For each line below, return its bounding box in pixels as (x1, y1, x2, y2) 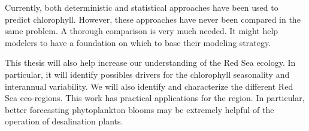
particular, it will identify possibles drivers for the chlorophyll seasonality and (5, 68, 290, 80)
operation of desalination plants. (5, 115, 123, 127)
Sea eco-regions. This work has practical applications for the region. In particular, (5, 92, 305, 104)
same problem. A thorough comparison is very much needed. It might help (5, 25, 278, 37)
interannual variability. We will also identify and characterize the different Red (5, 80, 293, 92)
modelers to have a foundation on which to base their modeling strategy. (5, 36, 271, 48)
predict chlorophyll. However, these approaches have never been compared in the (5, 13, 301, 25)
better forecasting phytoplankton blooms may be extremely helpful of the (5, 103, 274, 115)
